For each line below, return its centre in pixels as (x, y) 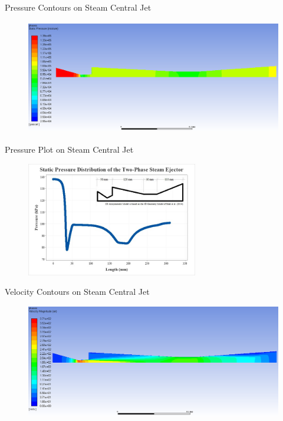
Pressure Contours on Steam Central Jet (78, 7)
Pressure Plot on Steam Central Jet (69, 149)
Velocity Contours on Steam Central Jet (77, 292)
